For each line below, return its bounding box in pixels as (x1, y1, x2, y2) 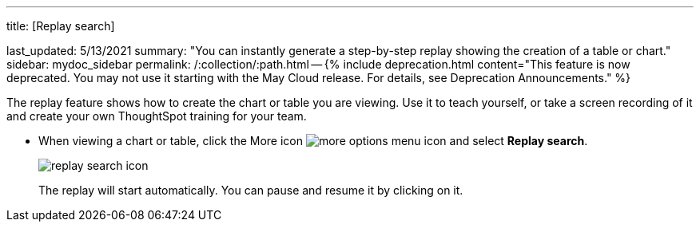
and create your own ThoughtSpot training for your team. (6, 109, 307, 123)
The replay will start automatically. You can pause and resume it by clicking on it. (38, 183, 463, 197)
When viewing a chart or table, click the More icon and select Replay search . (38, 134, 588, 147)
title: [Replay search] (6, 19, 115, 33)
